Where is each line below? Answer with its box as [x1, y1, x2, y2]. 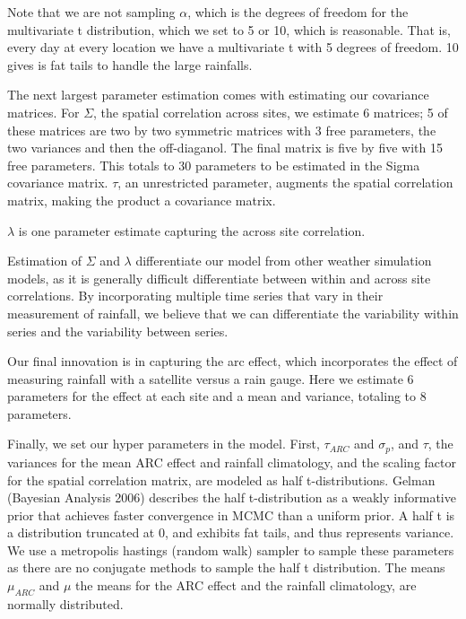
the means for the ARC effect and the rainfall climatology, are [75, 576, 417, 595]
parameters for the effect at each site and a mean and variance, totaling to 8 [7, 387, 427, 405]
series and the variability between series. [7, 321, 229, 340]
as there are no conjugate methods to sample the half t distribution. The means [7, 558, 445, 577]
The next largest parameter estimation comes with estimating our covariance [7, 85, 429, 104]
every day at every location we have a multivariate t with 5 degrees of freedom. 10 [7, 38, 459, 57]
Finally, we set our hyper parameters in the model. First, [7, 434, 320, 453]
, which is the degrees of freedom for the [187, 3, 409, 21]
